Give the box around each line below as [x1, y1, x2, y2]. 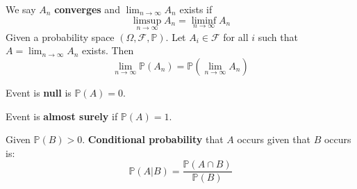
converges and [54, 2, 120, 16]
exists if [179, 2, 213, 16]
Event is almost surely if [6, 108, 118, 123]
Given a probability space [6, 29, 115, 44]
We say [6, 2, 36, 16]
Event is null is [6, 85, 72, 99]
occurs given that [237, 132, 310, 147]
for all [223, 29, 249, 44]
